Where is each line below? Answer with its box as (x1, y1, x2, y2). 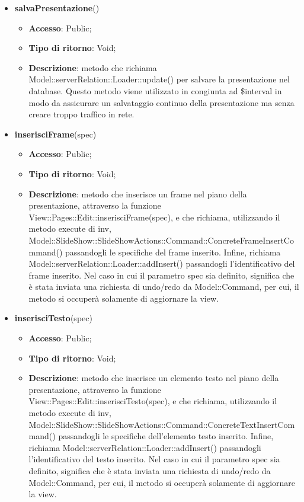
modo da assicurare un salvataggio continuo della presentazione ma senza (28, 96, 295, 108)
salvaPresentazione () (14, 2, 100, 14)
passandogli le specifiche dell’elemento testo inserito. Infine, (58, 430, 274, 442)
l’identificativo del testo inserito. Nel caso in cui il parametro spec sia (28, 453, 280, 465)
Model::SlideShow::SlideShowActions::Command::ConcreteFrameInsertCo (28, 234, 294, 246)
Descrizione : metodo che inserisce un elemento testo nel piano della (28, 372, 279, 384)
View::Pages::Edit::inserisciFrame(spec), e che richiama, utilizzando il (28, 210, 280, 223)
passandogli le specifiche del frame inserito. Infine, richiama (65, 245, 281, 258)
